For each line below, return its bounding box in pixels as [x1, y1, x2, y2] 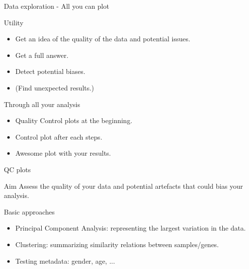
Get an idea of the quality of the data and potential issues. [15, 34, 190, 44]
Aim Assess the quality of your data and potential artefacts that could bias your [4, 180, 243, 191]
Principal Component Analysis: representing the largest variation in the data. [15, 223, 246, 233]
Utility [4, 17, 24, 27]
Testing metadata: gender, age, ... [15, 255, 115, 266]
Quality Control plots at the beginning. [15, 115, 133, 126]
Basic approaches [4, 206, 55, 216]
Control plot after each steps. [15, 131, 102, 142]
